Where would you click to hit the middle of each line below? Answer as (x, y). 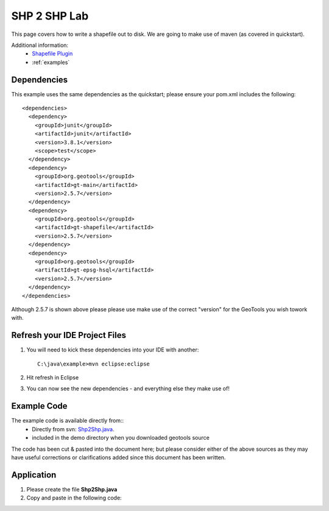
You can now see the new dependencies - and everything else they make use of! (128, 389)
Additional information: (40, 45)
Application (34, 475)
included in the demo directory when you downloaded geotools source (121, 438)
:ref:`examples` (51, 62)
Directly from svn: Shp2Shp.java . (73, 429)
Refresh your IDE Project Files (69, 335)
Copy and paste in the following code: (74, 498)
